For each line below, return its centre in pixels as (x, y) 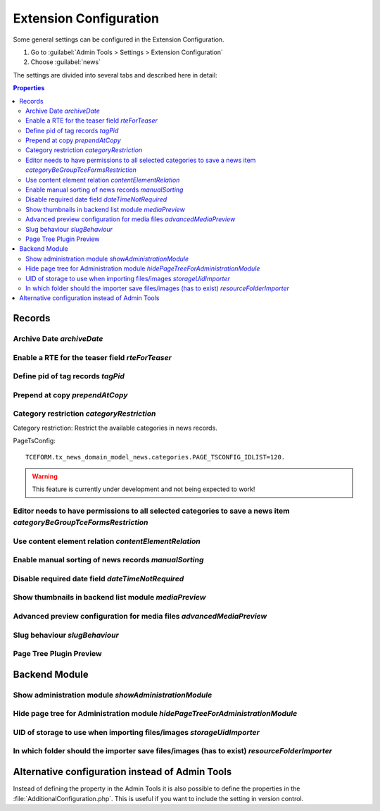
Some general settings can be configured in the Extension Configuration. (119, 39)
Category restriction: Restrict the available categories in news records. (115, 428)
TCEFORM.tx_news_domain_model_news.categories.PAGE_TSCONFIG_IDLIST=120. (156, 457)
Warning (45, 476)
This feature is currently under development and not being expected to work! (144, 489)
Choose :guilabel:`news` (66, 62)
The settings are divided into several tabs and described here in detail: (115, 75)
